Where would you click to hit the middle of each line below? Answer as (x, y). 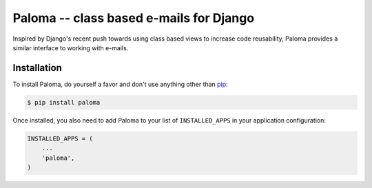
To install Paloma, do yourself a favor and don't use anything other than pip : (120, 84)
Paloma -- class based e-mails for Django (134, 18)
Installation (37, 68)
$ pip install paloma (64, 102)
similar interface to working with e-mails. (71, 48)
